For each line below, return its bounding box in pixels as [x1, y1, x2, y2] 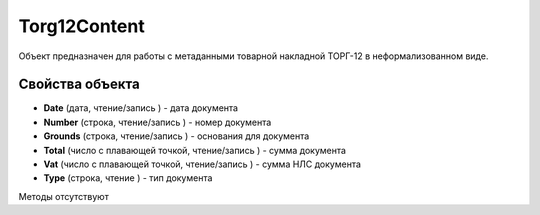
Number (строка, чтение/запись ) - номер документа [43, 116, 272, 128]
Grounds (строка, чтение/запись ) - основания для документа [43, 130, 310, 142]
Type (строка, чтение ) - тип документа [43, 172, 213, 184]
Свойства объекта [18, 76, 140, 93]
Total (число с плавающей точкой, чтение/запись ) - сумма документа [43, 144, 347, 156]
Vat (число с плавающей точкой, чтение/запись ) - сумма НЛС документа [43, 158, 362, 170]
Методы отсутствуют [18, 190, 109, 202]
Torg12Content [18, 15, 145, 37]
